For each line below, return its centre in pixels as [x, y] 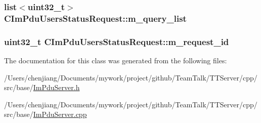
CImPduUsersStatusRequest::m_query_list [95, 18]
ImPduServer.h [56, 87]
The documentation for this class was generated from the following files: [116, 60]
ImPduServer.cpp [60, 114]
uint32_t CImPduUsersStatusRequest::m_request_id [117, 41]
